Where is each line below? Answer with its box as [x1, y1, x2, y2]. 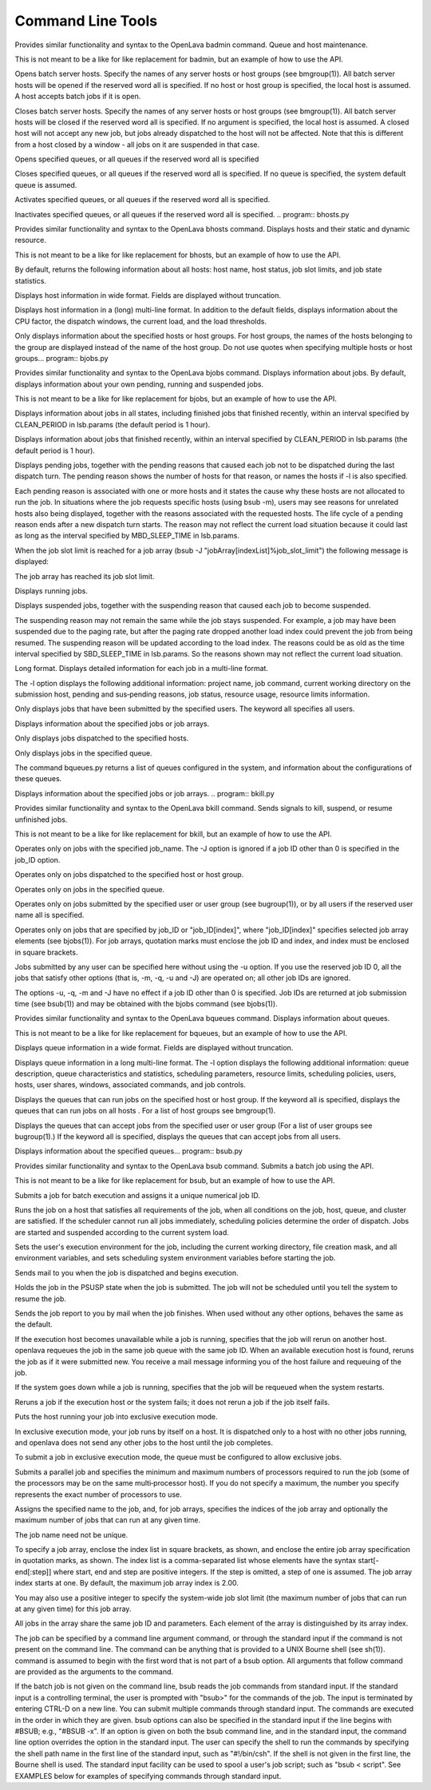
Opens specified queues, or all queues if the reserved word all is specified [14, 154, 259, 164]
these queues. [14, 774, 62, 784]
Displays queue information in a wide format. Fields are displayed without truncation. [14, 1043, 294, 1053]
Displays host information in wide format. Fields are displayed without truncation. [14, 290, 282, 300]
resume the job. [14, 1294, 67, 1304]
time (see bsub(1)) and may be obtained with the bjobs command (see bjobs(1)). [14, 999, 279, 1009]
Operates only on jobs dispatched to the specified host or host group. [14, 870, 244, 879]
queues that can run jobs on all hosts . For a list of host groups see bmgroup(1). [14, 1106, 276, 1116]
